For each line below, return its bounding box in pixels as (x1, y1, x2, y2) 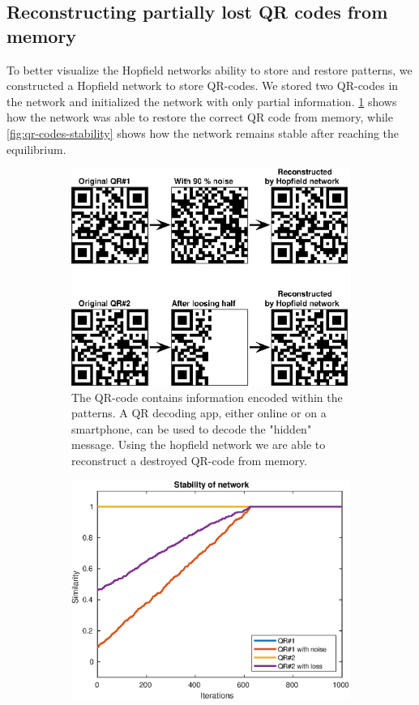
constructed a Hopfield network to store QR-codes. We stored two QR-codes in (6, 77, 399, 94)
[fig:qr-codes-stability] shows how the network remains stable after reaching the (6, 124, 400, 141)
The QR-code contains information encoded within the (71, 388, 343, 405)
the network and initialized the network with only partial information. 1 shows (6, 92, 397, 109)
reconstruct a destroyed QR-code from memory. (71, 452, 308, 468)
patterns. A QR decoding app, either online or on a (71, 404, 327, 421)
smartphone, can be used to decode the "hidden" (71, 420, 312, 437)
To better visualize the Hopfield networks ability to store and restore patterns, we (6, 61, 413, 78)
